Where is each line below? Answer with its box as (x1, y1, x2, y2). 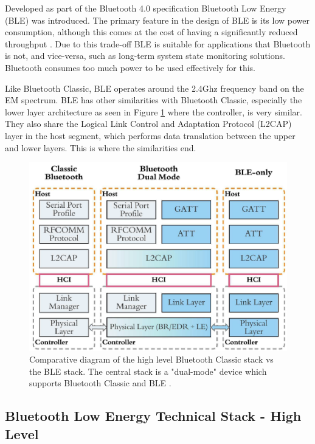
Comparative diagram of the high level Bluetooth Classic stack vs (29, 353, 274, 366)
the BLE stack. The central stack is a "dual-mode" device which (29, 364, 267, 377)
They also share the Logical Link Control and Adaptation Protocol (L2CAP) (5, 117, 292, 130)
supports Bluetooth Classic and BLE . (29, 377, 171, 389)
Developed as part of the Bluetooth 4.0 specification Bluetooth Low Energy (5, 2, 286, 14)
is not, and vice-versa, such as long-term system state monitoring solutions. (5, 49, 285, 62)
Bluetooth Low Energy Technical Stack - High (5, 406, 302, 425)
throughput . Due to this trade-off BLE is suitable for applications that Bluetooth (5, 37, 311, 50)
